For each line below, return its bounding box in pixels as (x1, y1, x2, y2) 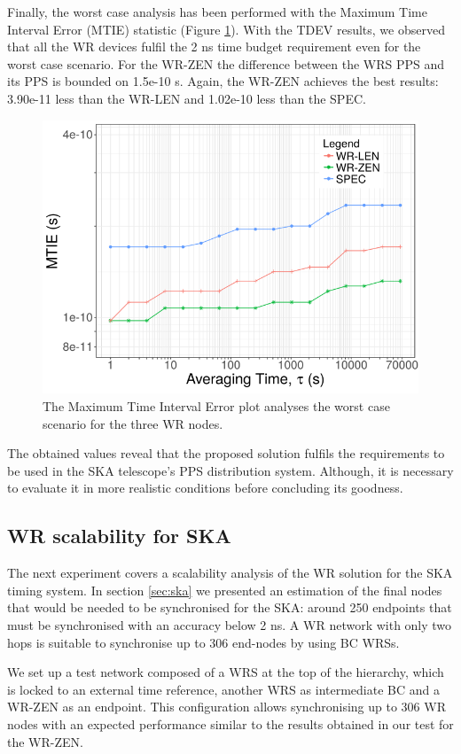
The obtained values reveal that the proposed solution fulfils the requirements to (7, 444, 445, 463)
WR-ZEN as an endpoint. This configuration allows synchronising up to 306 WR (7, 697, 446, 716)
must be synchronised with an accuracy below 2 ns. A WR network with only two (7, 616, 452, 634)
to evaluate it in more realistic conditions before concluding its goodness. (7, 478, 403, 497)
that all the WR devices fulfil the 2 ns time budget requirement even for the (7, 37, 421, 56)
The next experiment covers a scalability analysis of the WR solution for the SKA (7, 564, 453, 582)
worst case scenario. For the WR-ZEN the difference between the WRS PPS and (7, 54, 445, 73)
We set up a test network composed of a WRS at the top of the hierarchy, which (7, 663, 444, 681)
